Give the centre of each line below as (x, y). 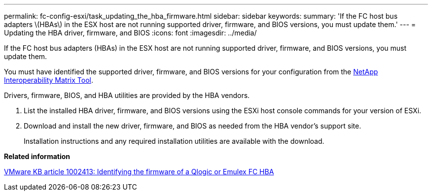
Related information (37, 156)
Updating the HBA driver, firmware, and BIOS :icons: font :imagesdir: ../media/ (130, 33)
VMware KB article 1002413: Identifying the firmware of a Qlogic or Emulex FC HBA (139, 172)
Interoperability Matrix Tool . (49, 80)
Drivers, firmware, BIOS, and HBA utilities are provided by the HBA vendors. (127, 95)
